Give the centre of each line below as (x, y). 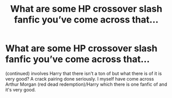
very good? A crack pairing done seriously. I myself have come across (80, 79)
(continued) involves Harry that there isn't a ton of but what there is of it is (84, 73)
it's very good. (21, 89)
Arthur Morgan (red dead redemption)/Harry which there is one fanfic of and (86, 84)
